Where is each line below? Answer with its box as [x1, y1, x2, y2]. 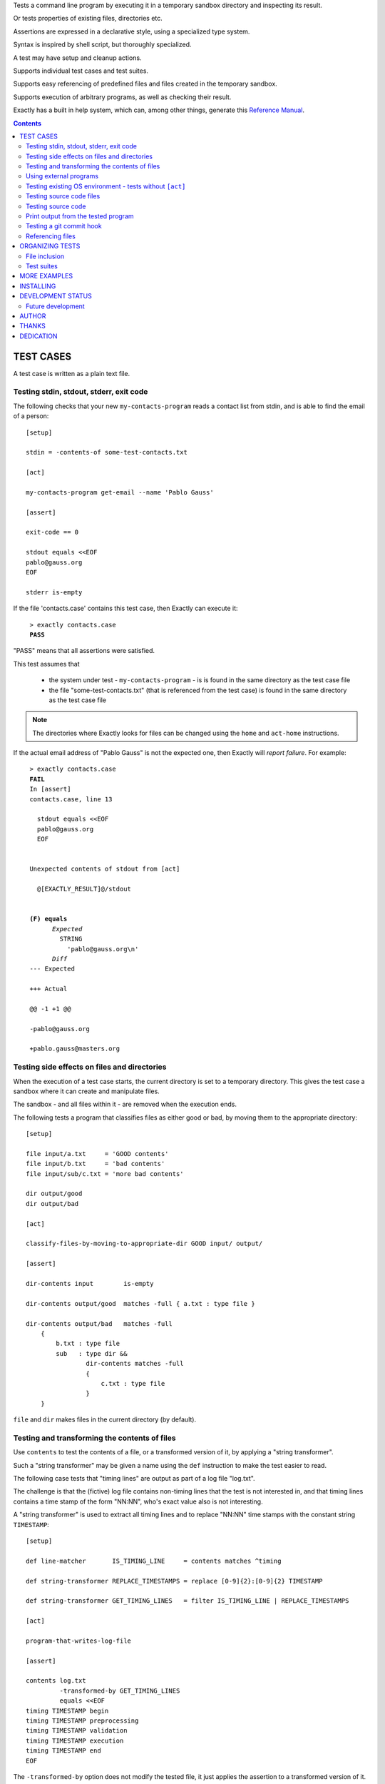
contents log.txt [26, 1677, 86, 1685]
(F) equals [29, 915, 68, 923]
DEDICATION [19, 332, 58, 340]
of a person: [13, 412, 49, 420]
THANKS [19, 322, 46, 330]
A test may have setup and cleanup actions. [13, 54, 142, 62]
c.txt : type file [101, 1379, 165, 1387]
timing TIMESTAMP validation [26, 1727, 128, 1735]
